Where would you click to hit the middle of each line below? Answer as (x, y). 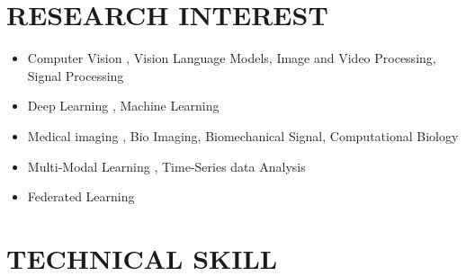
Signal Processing (76, 75)
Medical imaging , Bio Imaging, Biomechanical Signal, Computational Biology (243, 135)
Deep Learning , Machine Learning (123, 106)
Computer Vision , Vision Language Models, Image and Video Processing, (232, 58)
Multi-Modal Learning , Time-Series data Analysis (166, 166)
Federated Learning (81, 196)
